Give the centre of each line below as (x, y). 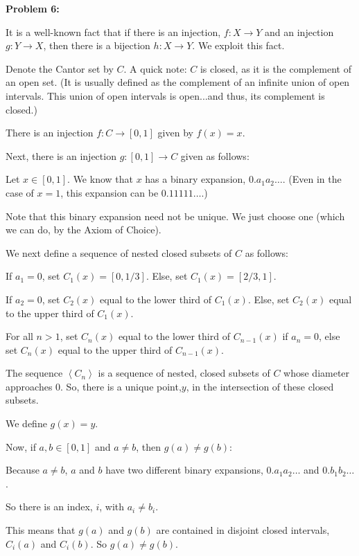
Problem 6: (33, 8)
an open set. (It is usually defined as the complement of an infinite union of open (178, 82)
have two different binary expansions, (184, 470)
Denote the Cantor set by (60, 68)
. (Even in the (312, 179)
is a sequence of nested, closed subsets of (184, 373)
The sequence (34, 373)
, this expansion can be (110, 192)
